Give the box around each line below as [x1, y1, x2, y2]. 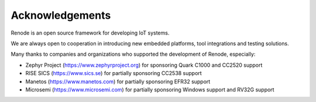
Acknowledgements [11, 9, 111, 22]
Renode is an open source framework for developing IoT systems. [11, 29, 170, 36]
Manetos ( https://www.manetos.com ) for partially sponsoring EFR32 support [25, 78, 211, 85]
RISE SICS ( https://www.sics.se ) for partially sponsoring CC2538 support [25, 70, 202, 77]
